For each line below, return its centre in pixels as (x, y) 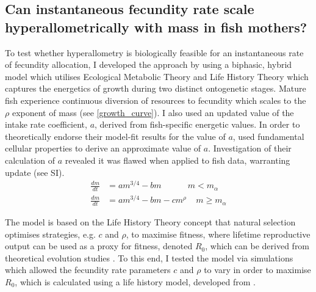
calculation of (30, 160)
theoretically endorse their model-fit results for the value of (115, 136)
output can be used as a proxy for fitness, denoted (99, 246)
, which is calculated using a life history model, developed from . (135, 281)
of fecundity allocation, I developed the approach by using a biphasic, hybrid (149, 64)
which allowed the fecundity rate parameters (88, 270)
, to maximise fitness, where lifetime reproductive (218, 234)
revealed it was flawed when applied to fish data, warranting (178, 160)
